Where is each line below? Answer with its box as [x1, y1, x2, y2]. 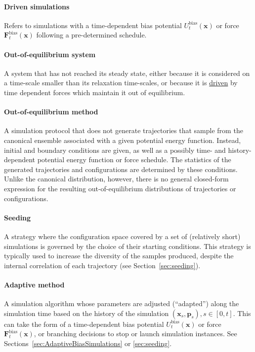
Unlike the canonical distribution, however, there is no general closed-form [4, 174, 229, 184]
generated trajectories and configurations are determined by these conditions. [4, 164, 238, 174]
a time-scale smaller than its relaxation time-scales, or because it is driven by [4, 77, 238, 88]
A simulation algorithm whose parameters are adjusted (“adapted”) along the [4, 298, 239, 309]
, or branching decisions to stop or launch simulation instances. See [34, 328, 237, 339]
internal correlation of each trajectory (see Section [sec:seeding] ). [4, 260, 201, 270]
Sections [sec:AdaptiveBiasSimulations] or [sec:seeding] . [4, 338, 172, 348]
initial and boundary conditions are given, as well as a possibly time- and [4, 144, 226, 155]
